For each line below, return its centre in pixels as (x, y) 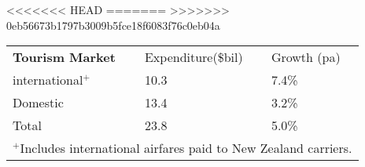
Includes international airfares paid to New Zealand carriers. (186, 148)
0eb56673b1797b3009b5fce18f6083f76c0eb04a (113, 25)
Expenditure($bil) (194, 57)
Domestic (38, 103)
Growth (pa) (306, 57)
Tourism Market (64, 57)
